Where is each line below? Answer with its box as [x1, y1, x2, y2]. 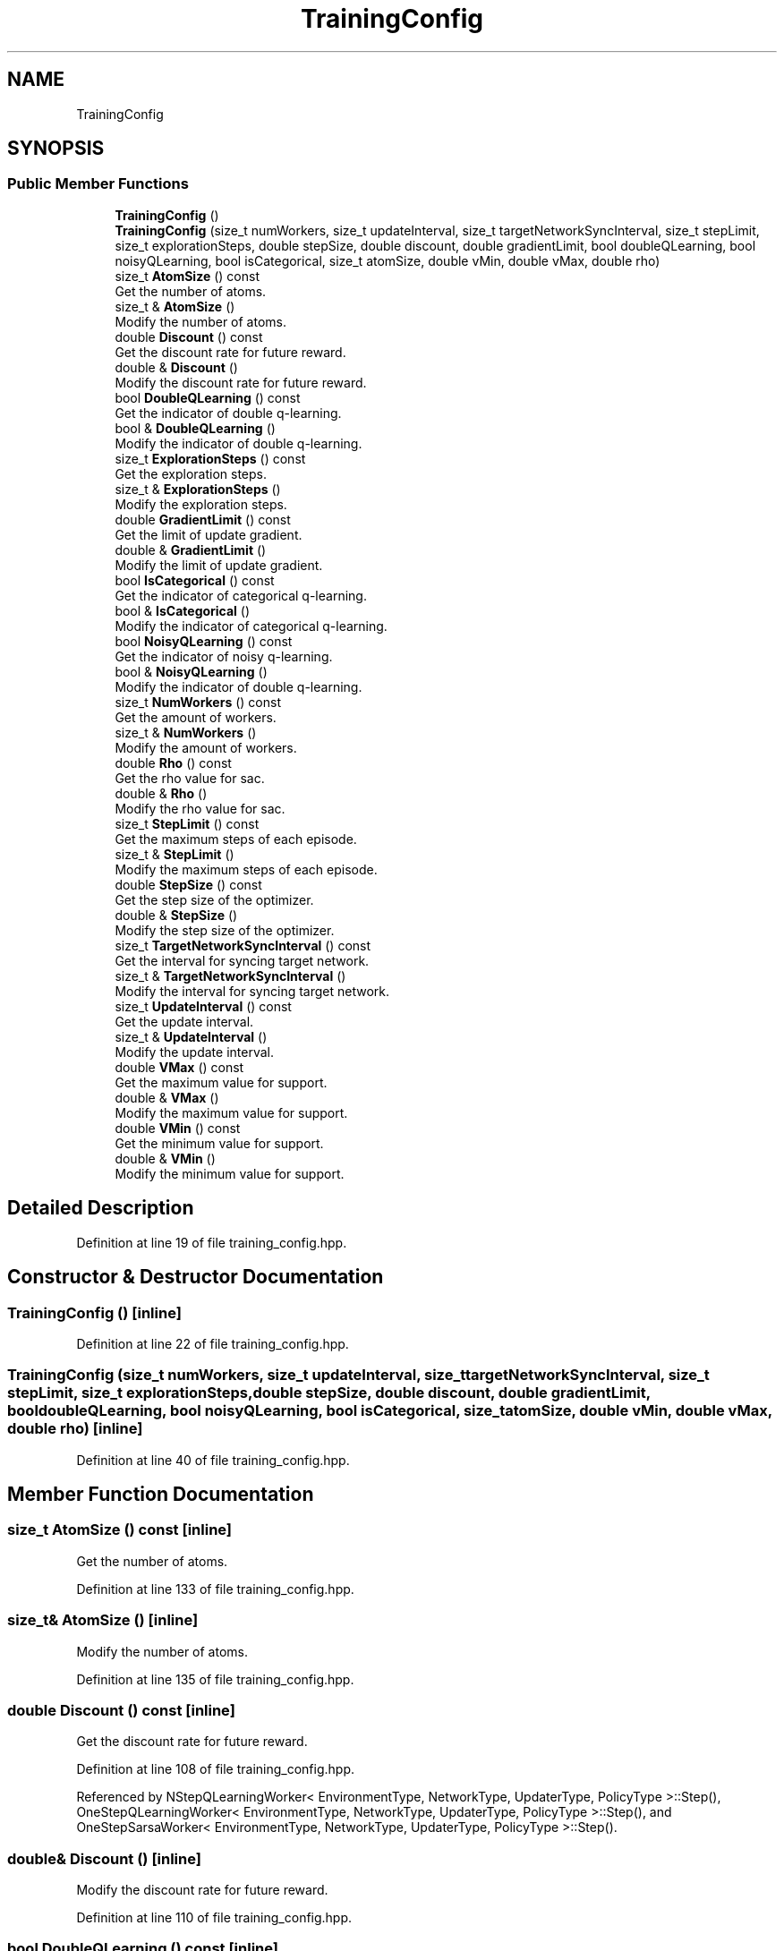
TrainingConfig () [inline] [7, 1303, 182, 1322]
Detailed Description [7, 1197, 194, 1220]
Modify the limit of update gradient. [115, 557, 323, 573]
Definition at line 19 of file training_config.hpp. [76, 1234, 347, 1250]
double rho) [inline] [7, 1419, 143, 1438]
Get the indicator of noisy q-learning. [115, 648, 333, 664]
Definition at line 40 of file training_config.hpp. [76, 1452, 350, 1468]
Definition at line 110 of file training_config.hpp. [76, 1910, 353, 1926]
